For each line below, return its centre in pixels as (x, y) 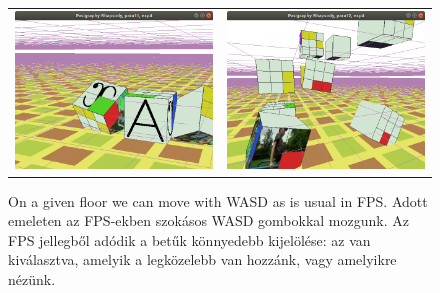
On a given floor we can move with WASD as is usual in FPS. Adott (218, 200)
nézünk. (32, 279)
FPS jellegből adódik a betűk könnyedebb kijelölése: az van (189, 239)
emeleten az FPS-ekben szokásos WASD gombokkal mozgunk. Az (208, 220)
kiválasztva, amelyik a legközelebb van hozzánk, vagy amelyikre (202, 259)
